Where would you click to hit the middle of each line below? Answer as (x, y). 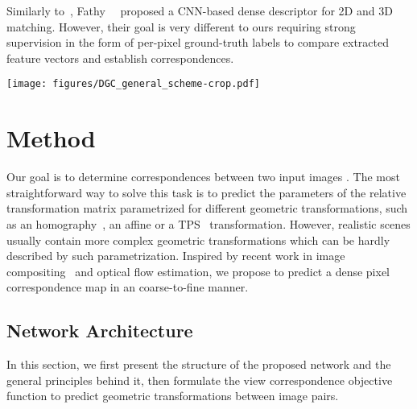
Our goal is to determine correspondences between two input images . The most (203, 177)
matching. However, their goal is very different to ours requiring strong (181, 26)
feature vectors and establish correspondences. (120, 58)
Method (51, 138)
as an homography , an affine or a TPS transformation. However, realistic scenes (208, 223)
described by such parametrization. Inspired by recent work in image (176, 256)
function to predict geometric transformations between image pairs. (173, 396)
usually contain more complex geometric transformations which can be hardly (198, 240)
